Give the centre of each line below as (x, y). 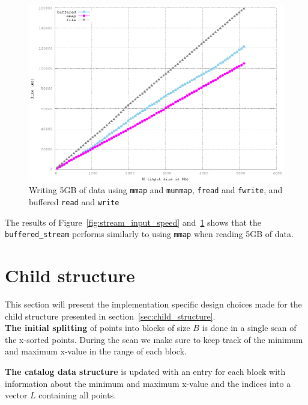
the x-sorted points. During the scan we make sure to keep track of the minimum (154, 339)
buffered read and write (74, 202)
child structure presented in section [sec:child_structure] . (110, 316)
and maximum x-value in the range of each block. (96, 351)
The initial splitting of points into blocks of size (98, 328)
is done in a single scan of (249, 328)
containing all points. (77, 395)
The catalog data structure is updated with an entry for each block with (145, 372)
